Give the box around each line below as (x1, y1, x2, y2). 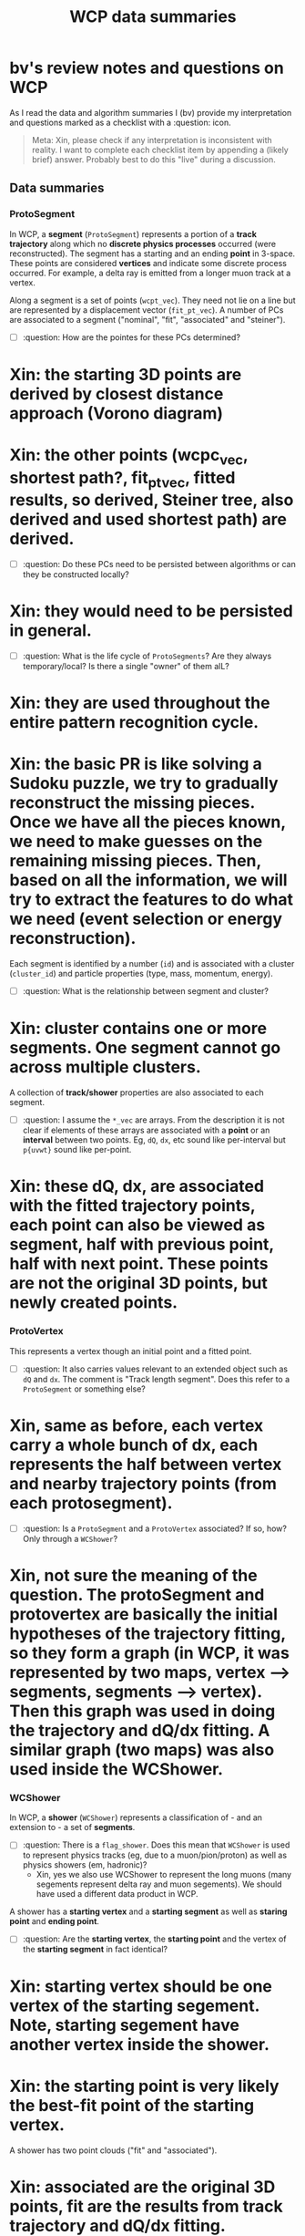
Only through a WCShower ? (22, 1533, 118, 1544)
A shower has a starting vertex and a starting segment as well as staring (9, 1906, 288, 1917)
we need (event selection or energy (9, 909, 283, 929)
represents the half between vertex (9, 1454, 282, 1475)
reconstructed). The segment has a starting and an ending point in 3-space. (9, 248, 296, 259)
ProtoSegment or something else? (22, 1383, 146, 1394)
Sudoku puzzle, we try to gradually (9, 773, 280, 794)
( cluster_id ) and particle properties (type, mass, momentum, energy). (9, 968, 273, 979)
